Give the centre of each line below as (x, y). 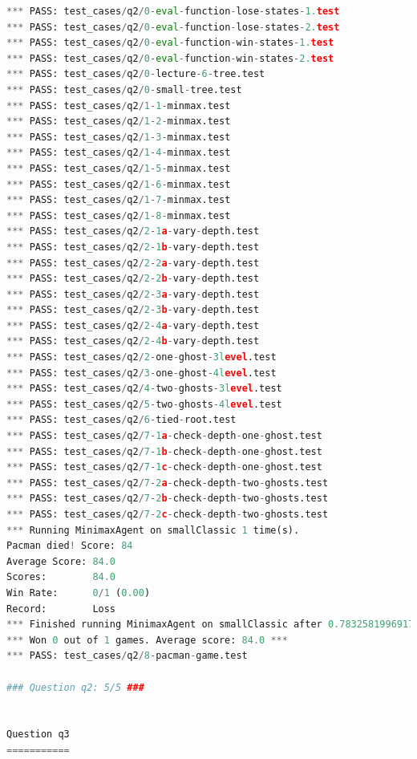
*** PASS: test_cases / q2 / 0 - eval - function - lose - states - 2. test (173, 27)
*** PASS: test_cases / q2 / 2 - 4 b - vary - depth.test (133, 341)
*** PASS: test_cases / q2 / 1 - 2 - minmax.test (119, 122)
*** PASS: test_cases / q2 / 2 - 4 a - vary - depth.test (133, 325)
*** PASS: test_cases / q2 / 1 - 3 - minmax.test (119, 137)
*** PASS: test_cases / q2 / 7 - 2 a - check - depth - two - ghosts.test (168, 483)
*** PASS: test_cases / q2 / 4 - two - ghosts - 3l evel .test (144, 389)
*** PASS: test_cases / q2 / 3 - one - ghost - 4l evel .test (142, 373)
